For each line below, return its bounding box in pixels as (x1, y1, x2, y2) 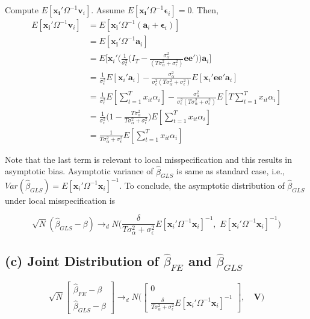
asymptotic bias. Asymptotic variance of (5, 165, 153, 177)
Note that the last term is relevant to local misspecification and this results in (5, 153, 293, 165)
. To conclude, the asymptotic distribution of (119, 178, 285, 191)
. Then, (191, 4, 219, 16)
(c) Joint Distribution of (5, 251, 159, 270)
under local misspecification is (5, 194, 116, 206)
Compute (5, 4, 39, 16)
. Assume (91, 4, 125, 16)
